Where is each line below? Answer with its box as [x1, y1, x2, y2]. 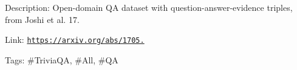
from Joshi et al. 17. [5, 13, 80, 25]
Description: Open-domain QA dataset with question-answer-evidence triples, [5, 1, 293, 13]
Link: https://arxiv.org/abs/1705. [5, 33, 145, 46]
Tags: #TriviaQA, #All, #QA [5, 53, 118, 66]
